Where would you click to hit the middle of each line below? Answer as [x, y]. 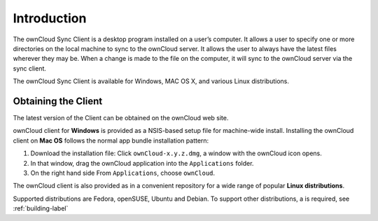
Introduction [50, 18]
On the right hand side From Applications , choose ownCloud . [123, 173]
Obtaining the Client [58, 101]
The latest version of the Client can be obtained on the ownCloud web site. [121, 118]
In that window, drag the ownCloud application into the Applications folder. [142, 163]
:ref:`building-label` [41, 208]
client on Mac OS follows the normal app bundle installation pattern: [111, 141]
